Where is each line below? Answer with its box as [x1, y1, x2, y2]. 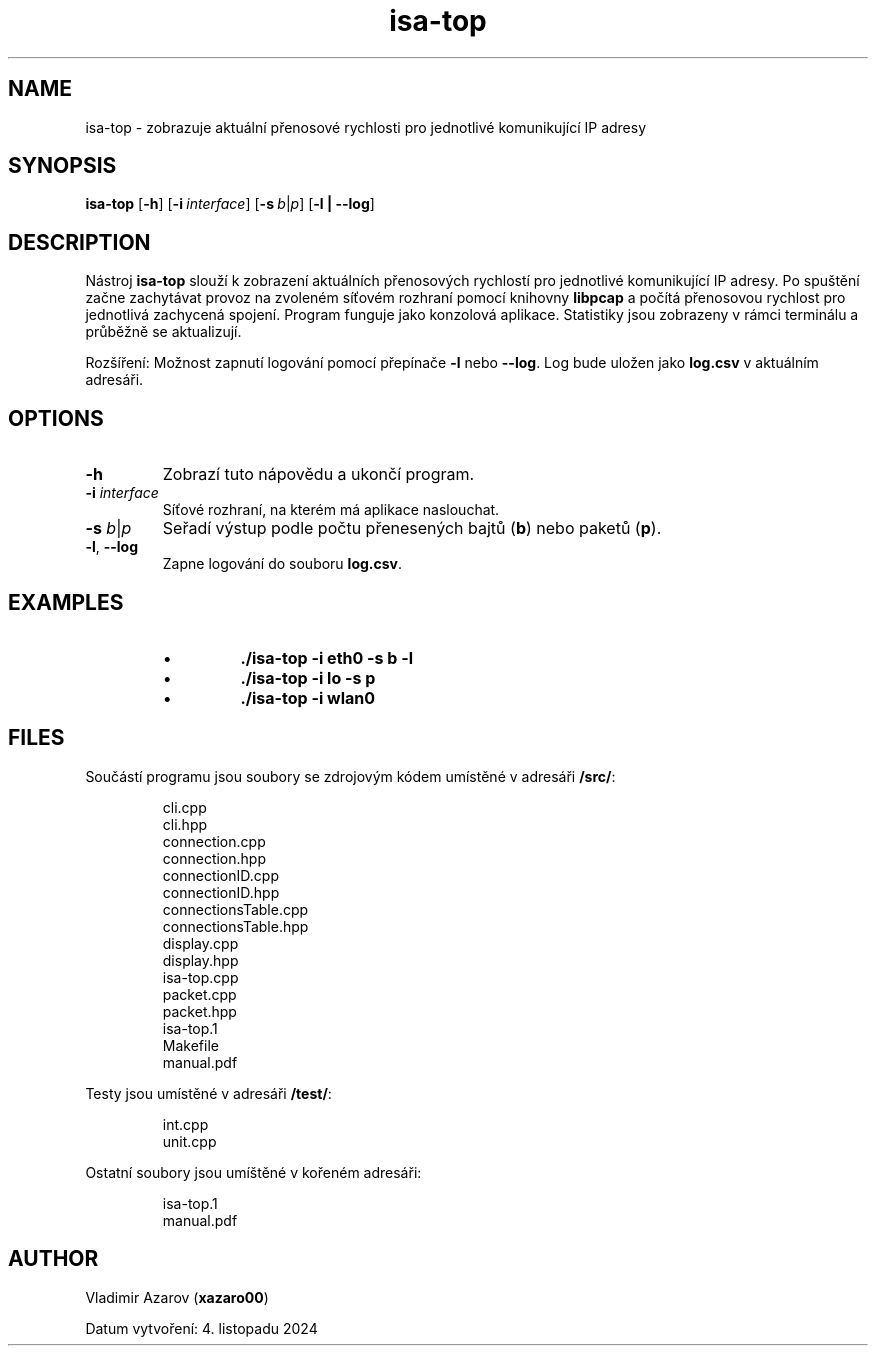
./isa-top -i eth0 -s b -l [240, 647, 413, 668]
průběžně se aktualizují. [85, 323, 242, 341]
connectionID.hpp [162, 883, 280, 901]
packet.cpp [162, 985, 237, 1003]
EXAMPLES [8, 589, 124, 615]
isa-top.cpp [162, 968, 239, 986]
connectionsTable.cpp [162, 900, 309, 918]
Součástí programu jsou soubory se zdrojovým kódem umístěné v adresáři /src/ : [85, 767, 616, 785]
